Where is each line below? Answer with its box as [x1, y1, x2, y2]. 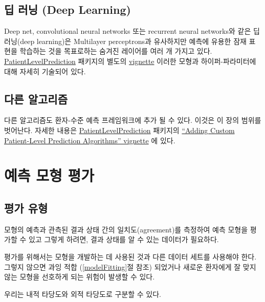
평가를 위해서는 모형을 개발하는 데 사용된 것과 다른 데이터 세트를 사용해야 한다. [4, 251, 257, 262]
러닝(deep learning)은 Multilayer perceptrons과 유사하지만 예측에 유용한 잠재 [4, 35, 247, 46]
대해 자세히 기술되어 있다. [4, 66, 86, 76]
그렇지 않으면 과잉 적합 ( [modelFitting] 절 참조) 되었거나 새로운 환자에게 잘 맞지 [4, 261, 256, 272]
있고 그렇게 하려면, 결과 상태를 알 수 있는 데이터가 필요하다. [28, 234, 219, 245]
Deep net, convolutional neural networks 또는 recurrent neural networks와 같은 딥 [4, 26, 260, 36]
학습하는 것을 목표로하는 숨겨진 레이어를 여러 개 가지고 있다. [19, 46, 212, 56]
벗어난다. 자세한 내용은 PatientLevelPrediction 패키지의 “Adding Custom [4, 124, 235, 135]
